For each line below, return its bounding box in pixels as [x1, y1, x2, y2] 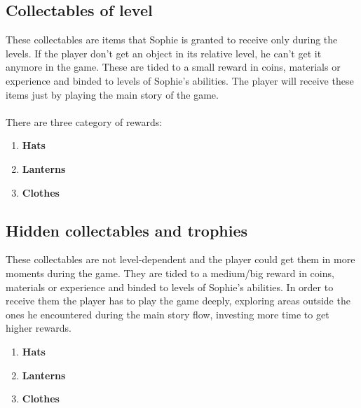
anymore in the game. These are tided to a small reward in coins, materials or [6, 59, 341, 74]
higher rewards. [6, 321, 71, 335]
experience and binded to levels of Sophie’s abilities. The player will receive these [6, 73, 354, 87]
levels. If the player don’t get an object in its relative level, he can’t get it [6, 45, 322, 60]
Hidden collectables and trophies [6, 219, 248, 241]
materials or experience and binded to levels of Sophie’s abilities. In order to [6, 279, 334, 294]
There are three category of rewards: [6, 114, 163, 129]
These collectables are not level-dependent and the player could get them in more [6, 252, 355, 267]
